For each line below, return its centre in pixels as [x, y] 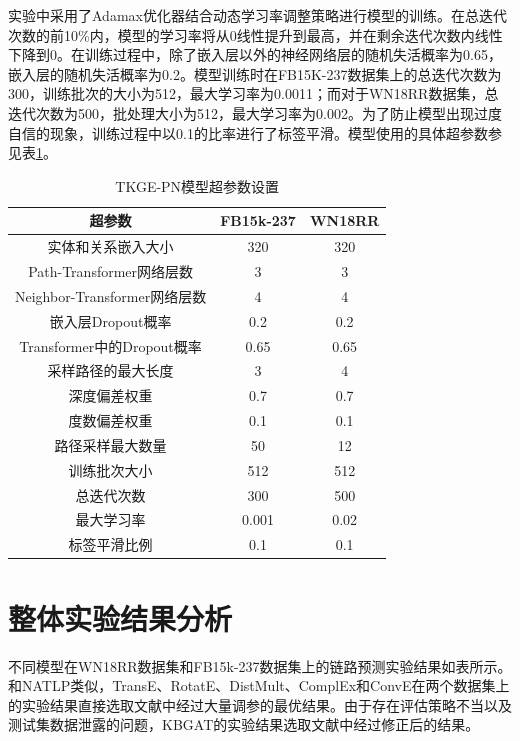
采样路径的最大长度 [110, 370]
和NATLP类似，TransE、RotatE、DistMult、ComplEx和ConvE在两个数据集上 [259, 685]
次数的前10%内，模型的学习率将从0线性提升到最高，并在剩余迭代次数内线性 [255, 34]
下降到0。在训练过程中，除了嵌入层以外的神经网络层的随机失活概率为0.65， [255, 54]
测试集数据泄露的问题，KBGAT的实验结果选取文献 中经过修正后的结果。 [244, 724]
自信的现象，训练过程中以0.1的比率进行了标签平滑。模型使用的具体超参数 [248, 132]
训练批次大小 [110, 469]
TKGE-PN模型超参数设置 [197, 185]
